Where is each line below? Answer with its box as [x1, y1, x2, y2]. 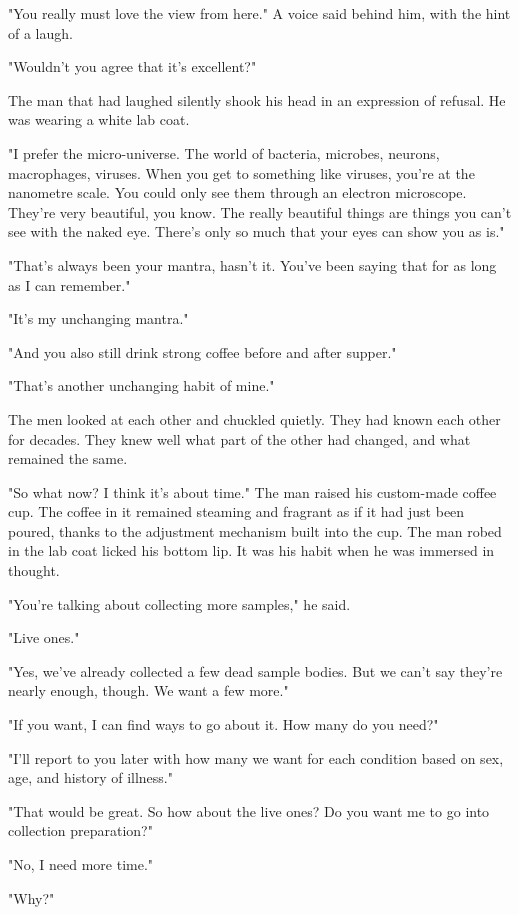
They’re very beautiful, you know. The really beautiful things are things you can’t [8, 201, 512, 222]
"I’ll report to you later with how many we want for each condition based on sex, [8, 747, 504, 768]
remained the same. [8, 448, 128, 469]
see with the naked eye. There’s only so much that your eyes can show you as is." [8, 221, 505, 242]
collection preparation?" [8, 820, 153, 841]
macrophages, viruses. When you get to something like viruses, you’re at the [8, 162, 475, 183]
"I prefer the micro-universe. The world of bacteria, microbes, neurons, [8, 142, 440, 163]
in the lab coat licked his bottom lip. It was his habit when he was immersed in [8, 540, 495, 561]
